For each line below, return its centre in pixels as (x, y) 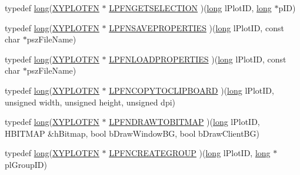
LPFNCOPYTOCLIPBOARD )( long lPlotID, (191, 90)
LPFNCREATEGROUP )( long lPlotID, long (190, 153)
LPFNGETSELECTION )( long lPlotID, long (190, 8)
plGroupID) (26, 164)
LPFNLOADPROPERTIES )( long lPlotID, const (198, 59)
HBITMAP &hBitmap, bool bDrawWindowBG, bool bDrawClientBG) (132, 133)
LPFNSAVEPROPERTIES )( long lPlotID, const (196, 27)
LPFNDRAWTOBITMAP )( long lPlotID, (184, 122)
